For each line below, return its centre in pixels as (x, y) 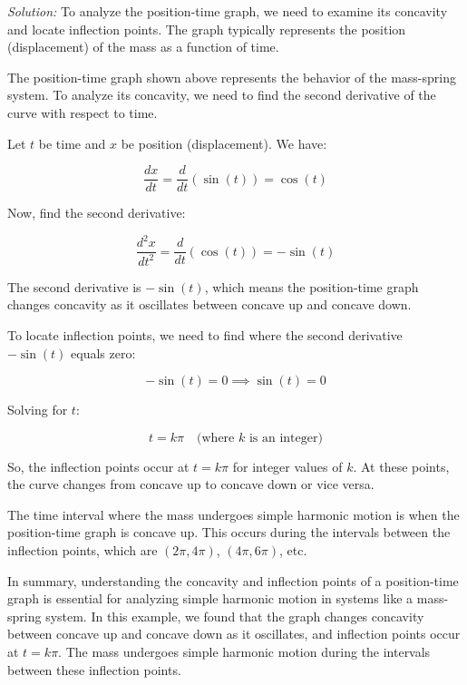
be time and (72, 143)
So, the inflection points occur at (98, 466)
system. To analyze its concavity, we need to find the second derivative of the (222, 95)
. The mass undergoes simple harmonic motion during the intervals (244, 652)
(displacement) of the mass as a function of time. (143, 47)
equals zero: (103, 352)
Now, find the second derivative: (97, 213)
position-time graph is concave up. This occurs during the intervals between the (229, 532)
